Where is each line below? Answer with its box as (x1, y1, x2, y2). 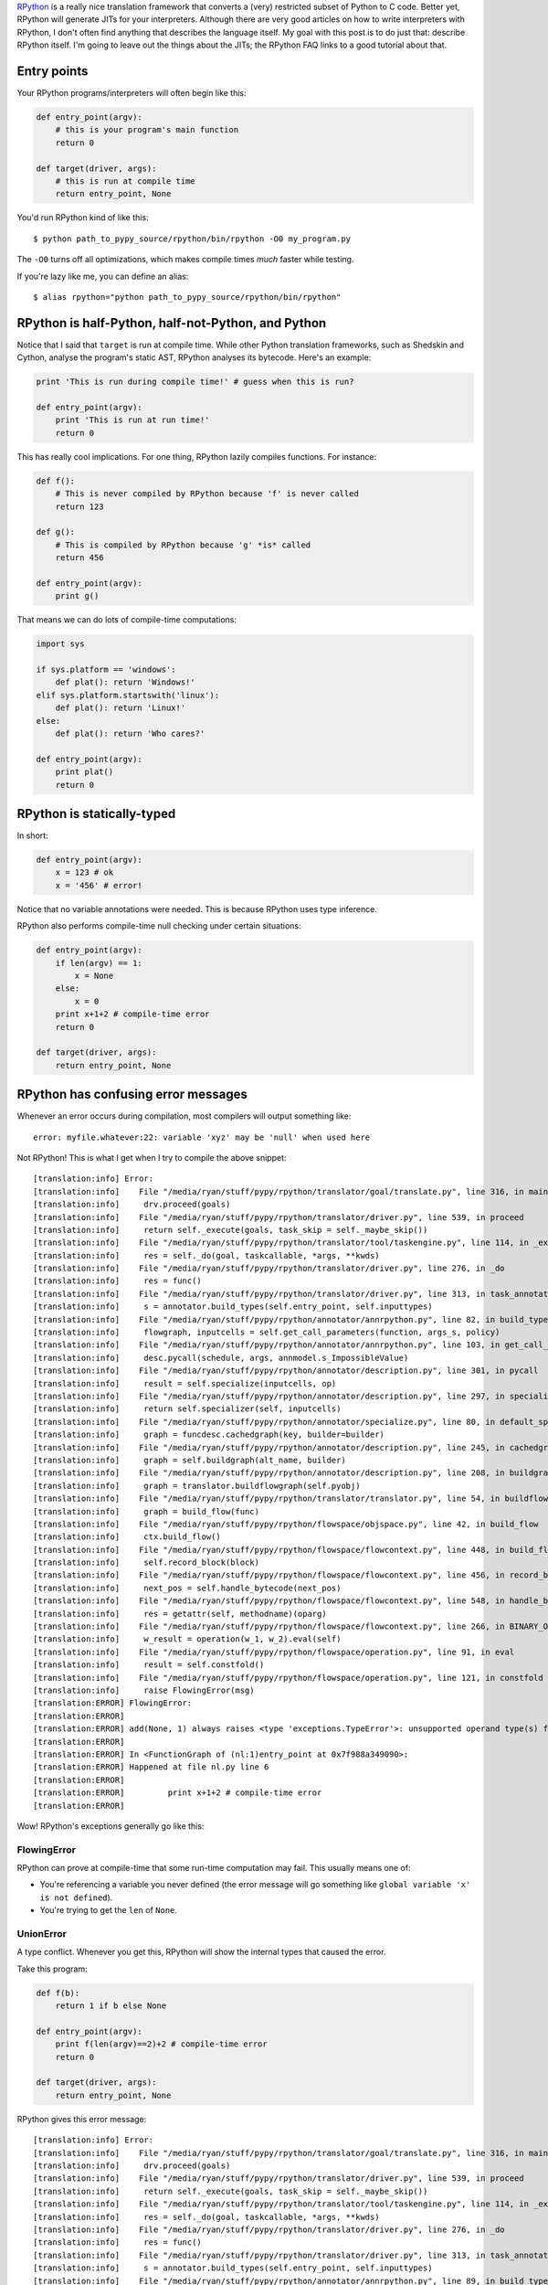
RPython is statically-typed (16, 805, 176, 822)
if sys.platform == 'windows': (36, 664, 177, 675)
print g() (55, 590, 100, 601)
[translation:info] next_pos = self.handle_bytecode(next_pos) (33, 1582, 342, 1593)
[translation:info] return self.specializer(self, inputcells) (33, 1404, 342, 1414)
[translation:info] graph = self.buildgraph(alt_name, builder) (33, 1454, 346, 1465)
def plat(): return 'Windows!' (55, 677, 195, 687)
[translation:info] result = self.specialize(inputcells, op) (33, 1378, 337, 1388)
